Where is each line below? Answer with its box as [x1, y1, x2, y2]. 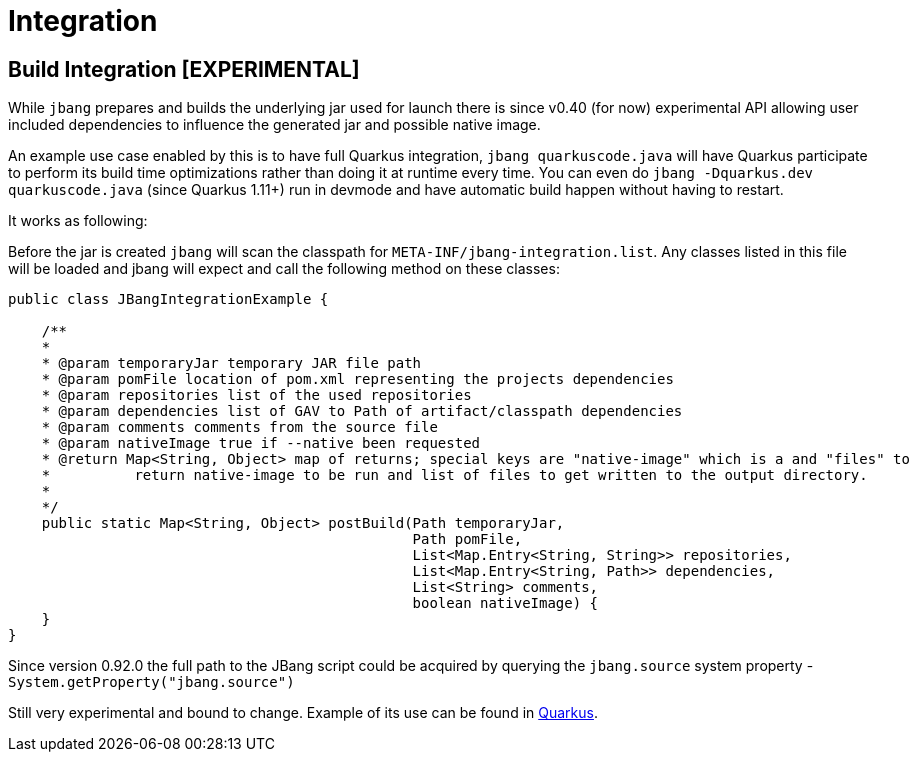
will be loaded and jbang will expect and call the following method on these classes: [8, 260, 560, 278]
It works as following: [8, 212, 148, 230]
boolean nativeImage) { [412, 595, 599, 612]
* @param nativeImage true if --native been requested [41, 435, 481, 452]
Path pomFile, [412, 531, 523, 548]
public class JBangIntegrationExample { [8, 291, 329, 308]
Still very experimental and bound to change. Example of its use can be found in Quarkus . [8, 704, 598, 722]
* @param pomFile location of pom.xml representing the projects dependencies [41, 371, 674, 388]
